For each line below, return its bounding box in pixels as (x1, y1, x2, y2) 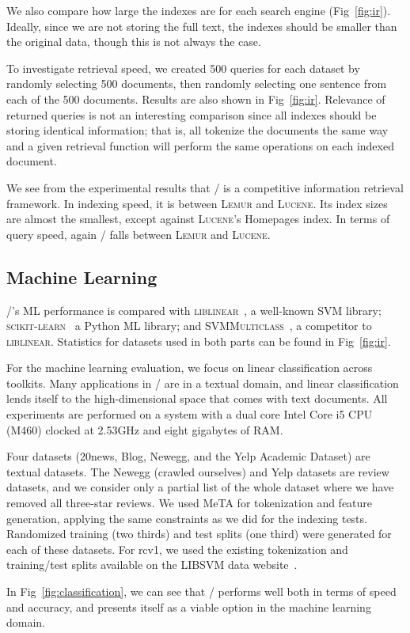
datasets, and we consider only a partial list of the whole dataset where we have (6, 479, 394, 495)
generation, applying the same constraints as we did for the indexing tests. (6, 510, 367, 526)
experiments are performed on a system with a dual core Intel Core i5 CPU (6, 406, 373, 423)
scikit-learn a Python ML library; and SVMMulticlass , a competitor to (6, 317, 372, 334)
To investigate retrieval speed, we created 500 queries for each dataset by (6, 59, 360, 76)
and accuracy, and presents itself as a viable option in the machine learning (6, 598, 371, 615)
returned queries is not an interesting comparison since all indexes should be (6, 106, 377, 123)
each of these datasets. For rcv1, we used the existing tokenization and (6, 540, 348, 557)
